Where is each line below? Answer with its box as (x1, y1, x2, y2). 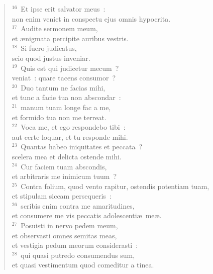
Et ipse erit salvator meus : (21, 4, 105, 14)
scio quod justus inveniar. (12, 52, 90, 63)
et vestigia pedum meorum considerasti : (12, 240, 138, 250)
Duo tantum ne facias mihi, (21, 82, 105, 93)
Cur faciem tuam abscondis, (21, 161, 107, 171)
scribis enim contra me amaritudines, (21, 200, 135, 211)
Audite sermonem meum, (21, 23, 98, 34)
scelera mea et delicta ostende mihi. (12, 151, 122, 161)
